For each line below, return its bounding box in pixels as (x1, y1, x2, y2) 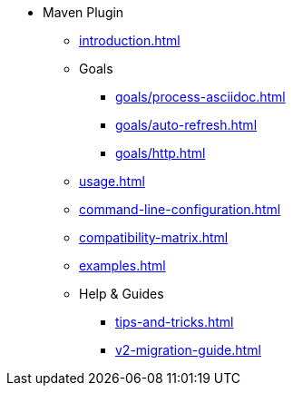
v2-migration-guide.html (115, 342, 261, 358)
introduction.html (79, 33, 181, 48)
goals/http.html (115, 145, 206, 161)
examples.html (79, 258, 166, 273)
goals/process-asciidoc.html (115, 89, 286, 104)
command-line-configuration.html (79, 201, 281, 217)
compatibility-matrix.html (79, 230, 229, 245)
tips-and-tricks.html (115, 314, 234, 329)
